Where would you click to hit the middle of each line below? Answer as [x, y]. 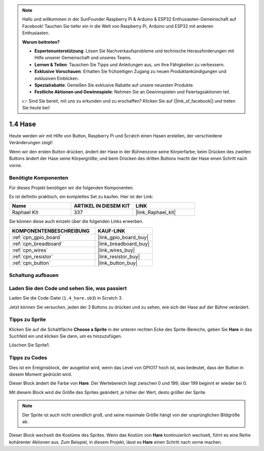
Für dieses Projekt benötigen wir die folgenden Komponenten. [71, 188]
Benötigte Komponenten [39, 178]
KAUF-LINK [112, 231]
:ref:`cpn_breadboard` [37, 243]
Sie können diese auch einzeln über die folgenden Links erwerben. [76, 221]
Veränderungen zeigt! [31, 143]
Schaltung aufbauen [34, 275]
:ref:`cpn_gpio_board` [37, 237]
